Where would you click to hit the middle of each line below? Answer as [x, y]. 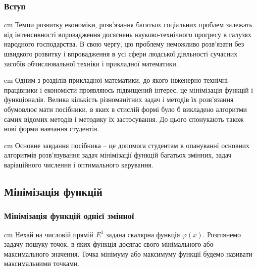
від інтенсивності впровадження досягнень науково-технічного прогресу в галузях [128, 34]
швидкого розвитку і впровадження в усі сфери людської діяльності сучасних [121, 54]
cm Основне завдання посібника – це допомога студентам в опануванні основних [127, 145]
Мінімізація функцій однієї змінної [69, 216]
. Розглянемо [222, 234]
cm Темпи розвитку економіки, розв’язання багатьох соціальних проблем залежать [128, 25]
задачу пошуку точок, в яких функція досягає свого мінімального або [109, 244]
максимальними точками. [42, 263]
